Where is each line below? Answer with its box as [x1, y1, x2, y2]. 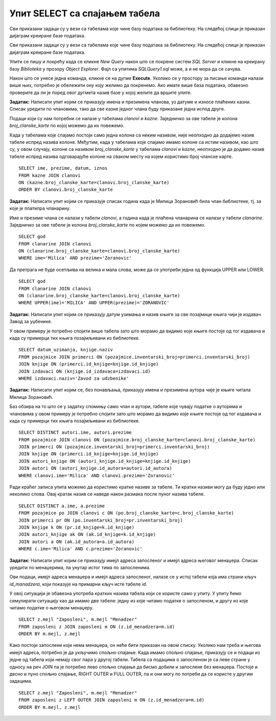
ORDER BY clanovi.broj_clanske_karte [18, 187, 113, 193]
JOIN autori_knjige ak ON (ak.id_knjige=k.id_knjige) [18, 532, 156, 537]
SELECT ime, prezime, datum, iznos [18, 165, 108, 171]
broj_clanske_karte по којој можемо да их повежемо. [9, 123, 125, 129]
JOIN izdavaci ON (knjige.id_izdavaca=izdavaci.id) [18, 368, 151, 374]
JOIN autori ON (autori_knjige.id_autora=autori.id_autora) [18, 465, 172, 471]
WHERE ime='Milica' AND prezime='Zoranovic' [18, 255, 132, 261]
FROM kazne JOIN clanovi [18, 172, 81, 178]
